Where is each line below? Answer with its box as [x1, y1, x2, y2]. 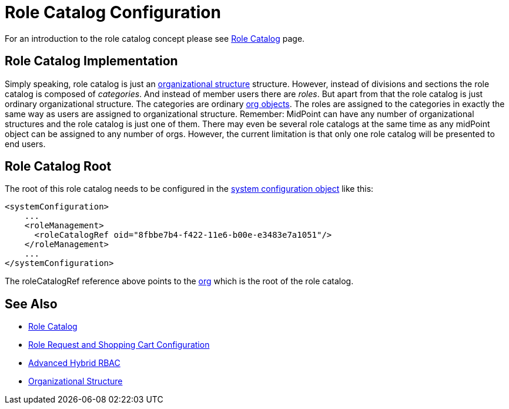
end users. [5, 138, 46, 149]
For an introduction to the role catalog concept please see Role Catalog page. [5, 33, 305, 44]
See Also [5, 296, 58, 311]
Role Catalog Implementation [5, 54, 178, 69]
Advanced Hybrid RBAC [28, 358, 120, 368]
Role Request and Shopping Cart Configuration [28, 340, 210, 350]
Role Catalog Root [5, 159, 112, 174]
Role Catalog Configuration [5, 2, 221, 22]
